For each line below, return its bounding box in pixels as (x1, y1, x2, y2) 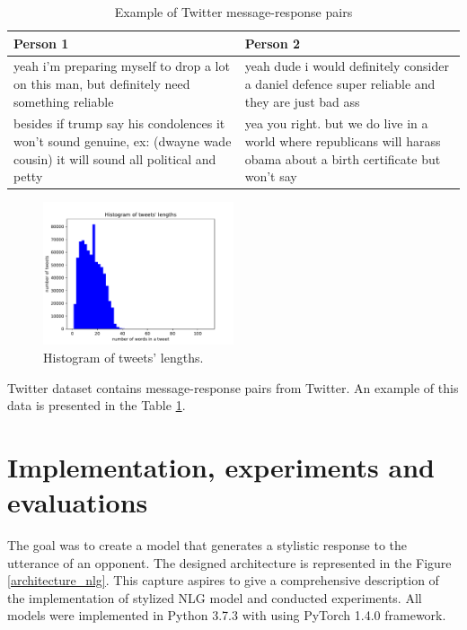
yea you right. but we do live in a (244, 114, 428, 133)
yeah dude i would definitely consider (244, 57, 449, 75)
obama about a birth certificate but (244, 149, 441, 168)
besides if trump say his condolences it (13, 114, 225, 133)
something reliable (13, 92, 114, 110)
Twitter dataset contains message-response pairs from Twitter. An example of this (7, 378, 459, 397)
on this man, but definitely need (13, 74, 190, 93)
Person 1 (13, 33, 69, 52)
